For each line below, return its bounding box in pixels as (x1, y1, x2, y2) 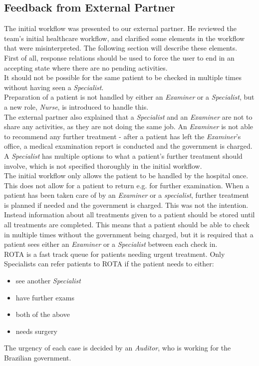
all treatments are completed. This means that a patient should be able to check (4, 219, 250, 230)
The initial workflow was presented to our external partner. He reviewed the (4, 23, 237, 34)
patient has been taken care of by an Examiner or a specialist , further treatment (4, 190, 250, 200)
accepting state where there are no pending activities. (4, 62, 168, 73)
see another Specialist (15, 275, 81, 286)
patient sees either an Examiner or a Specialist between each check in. (4, 239, 218, 249)
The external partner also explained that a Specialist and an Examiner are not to (4, 111, 253, 122)
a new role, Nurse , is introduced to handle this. (4, 101, 149, 112)
